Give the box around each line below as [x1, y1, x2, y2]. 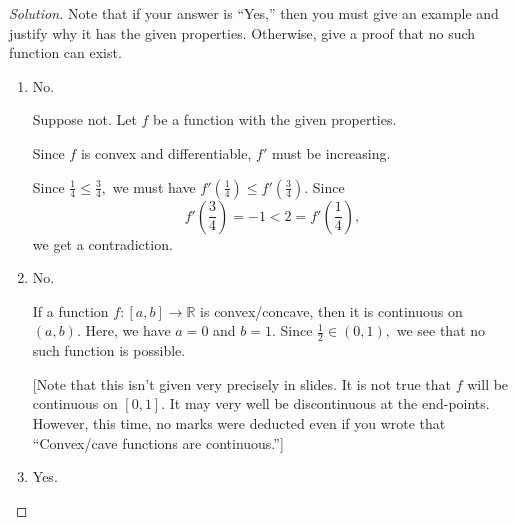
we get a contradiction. [32, 233, 173, 254]
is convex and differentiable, [80, 142, 252, 163]
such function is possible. [32, 340, 186, 361]
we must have [112, 176, 196, 197]
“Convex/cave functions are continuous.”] [32, 432, 284, 453]
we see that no [396, 320, 486, 341]
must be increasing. [271, 142, 391, 163]
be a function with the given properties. [153, 109, 397, 130]
